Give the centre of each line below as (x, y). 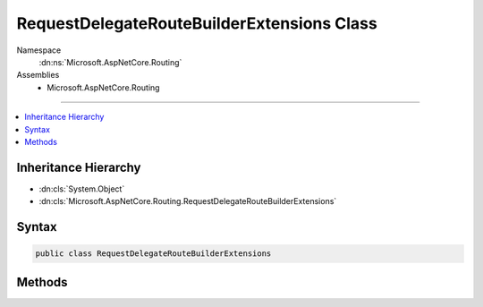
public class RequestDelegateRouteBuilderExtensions (153, 254)
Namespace (39, 50)
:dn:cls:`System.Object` (82, 189)
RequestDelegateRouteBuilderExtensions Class (197, 23)
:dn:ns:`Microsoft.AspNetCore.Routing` (110, 62)
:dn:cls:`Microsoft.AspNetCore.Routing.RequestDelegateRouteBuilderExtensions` (188, 201)
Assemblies (38, 75)
